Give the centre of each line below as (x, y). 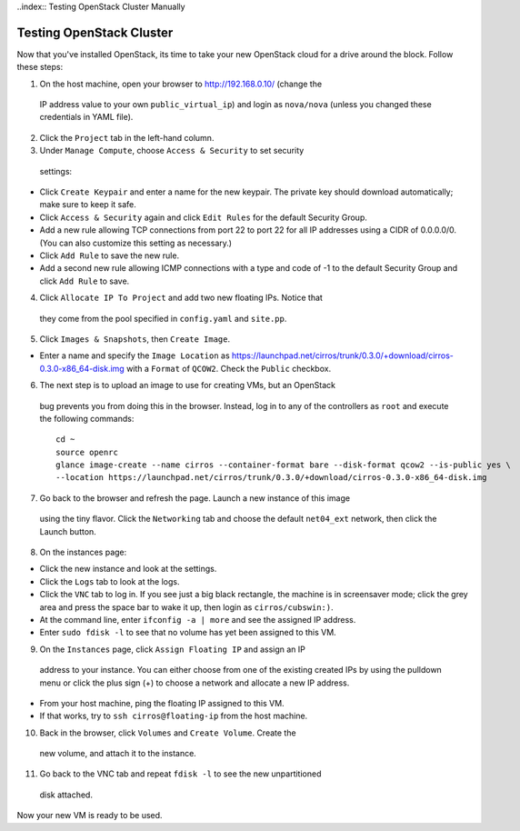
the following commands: (87, 418)
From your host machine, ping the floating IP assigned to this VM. (162, 703)
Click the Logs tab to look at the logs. (110, 581)
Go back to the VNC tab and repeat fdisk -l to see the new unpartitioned (180, 774)
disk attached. (66, 795)
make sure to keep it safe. (88, 205)
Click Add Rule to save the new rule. (110, 255)
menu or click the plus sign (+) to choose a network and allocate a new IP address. (195, 683)
